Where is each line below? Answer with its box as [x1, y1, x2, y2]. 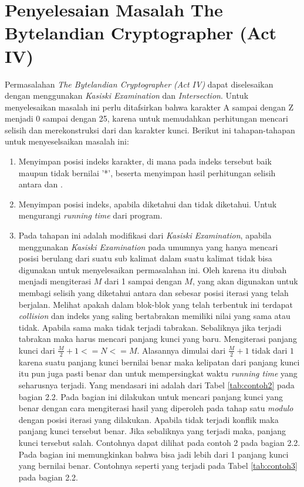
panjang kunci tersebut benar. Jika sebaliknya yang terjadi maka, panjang [18, 425, 286, 437]
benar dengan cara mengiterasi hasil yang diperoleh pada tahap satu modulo [18, 402, 293, 414]
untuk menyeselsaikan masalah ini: [5, 135, 129, 147]
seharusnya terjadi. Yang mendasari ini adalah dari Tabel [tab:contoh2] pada [18, 378, 295, 391]
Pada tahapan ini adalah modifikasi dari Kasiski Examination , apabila [18, 229, 272, 241]
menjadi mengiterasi [18, 275, 92, 287]
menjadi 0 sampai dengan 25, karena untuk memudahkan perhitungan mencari [5, 112, 288, 125]
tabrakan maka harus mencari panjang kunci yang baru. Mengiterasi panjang [18, 332, 297, 345]
